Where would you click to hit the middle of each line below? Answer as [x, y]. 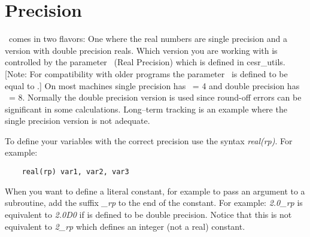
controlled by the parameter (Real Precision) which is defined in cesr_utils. [145, 62]
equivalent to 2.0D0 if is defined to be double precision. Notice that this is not [148, 214]
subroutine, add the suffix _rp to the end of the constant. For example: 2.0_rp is [154, 203]
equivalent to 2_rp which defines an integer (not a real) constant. [125, 226]
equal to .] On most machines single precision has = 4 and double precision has [152, 85]
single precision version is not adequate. [77, 121]
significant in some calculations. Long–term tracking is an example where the [146, 109]
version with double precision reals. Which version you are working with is [141, 50]
